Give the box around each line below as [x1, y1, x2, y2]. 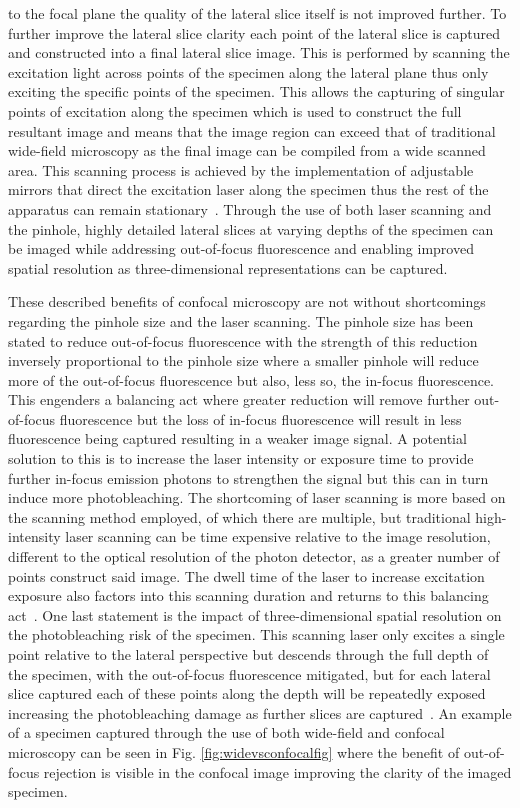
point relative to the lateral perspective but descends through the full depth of [8, 644, 489, 664]
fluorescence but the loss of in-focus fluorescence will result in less [59, 408, 462, 429]
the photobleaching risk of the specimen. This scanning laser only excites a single [8, 624, 505, 645]
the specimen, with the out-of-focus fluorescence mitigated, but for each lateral [8, 663, 491, 684]
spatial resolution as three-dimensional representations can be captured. [8, 257, 448, 278]
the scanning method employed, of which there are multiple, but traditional [8, 506, 471, 527]
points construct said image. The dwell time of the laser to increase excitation [8, 565, 485, 586]
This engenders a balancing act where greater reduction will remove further [8, 389, 470, 410]
